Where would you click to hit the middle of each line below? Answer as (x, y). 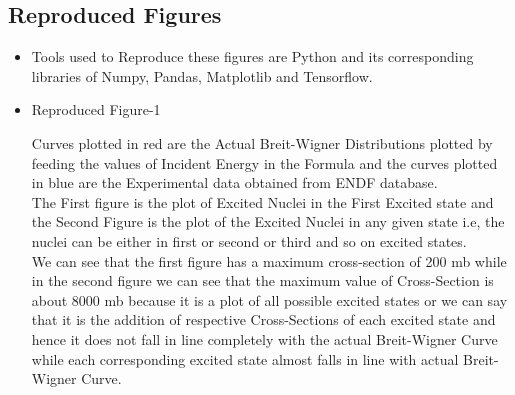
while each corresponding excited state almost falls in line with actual (245, 358)
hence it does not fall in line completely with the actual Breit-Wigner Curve (264, 338)
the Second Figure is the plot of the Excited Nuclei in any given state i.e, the (268, 221)
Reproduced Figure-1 (96, 109)
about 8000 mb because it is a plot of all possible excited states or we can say (269, 299)
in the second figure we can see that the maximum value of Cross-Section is (262, 280)
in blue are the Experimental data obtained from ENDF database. (234, 182)
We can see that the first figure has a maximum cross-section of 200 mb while (269, 260)
